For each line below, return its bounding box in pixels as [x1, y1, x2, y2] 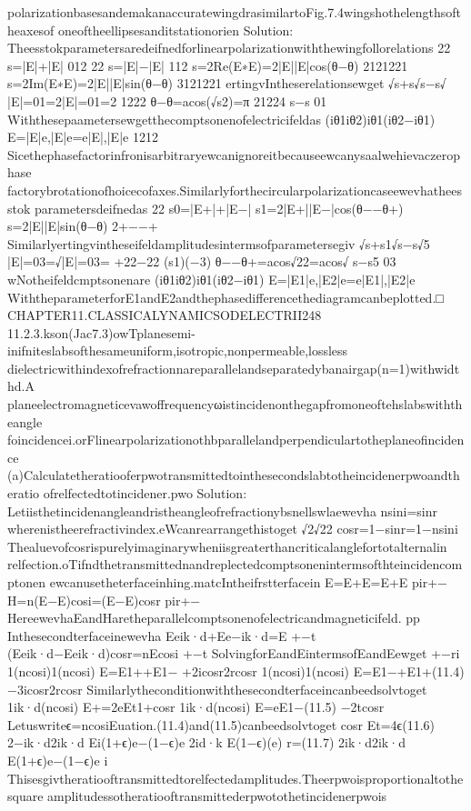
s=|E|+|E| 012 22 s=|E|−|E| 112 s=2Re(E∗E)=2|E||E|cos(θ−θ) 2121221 [7, 55, 408, 75]
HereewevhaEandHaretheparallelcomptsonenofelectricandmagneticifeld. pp [7, 608, 420, 627]
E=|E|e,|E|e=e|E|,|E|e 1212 [7, 127, 158, 146]
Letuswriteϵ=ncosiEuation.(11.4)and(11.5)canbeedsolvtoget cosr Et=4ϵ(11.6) [7, 715, 436, 734]
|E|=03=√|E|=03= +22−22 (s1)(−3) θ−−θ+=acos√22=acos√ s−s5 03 [7, 252, 396, 271]
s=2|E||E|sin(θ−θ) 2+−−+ [7, 216, 158, 235]
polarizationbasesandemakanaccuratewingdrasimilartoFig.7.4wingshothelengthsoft [7, 3, 461, 21]
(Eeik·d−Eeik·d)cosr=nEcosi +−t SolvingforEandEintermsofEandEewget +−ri [7, 644, 460, 663]
